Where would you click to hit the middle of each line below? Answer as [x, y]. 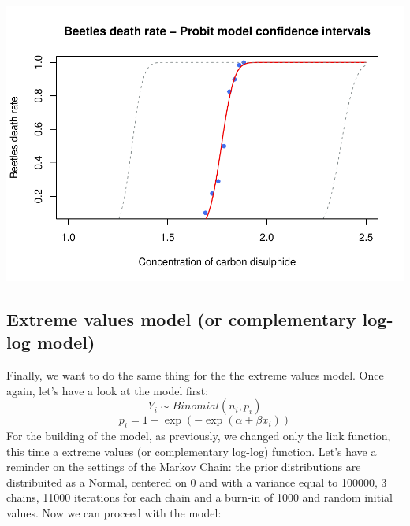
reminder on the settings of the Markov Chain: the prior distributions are [184, 467]
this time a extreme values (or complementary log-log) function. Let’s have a [192, 451]
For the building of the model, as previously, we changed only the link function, [199, 436]
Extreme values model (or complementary [181, 319]
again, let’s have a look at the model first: [108, 390]
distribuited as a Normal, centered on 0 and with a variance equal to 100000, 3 [197, 482]
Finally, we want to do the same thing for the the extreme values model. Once [195, 375]
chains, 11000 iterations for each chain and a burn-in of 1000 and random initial [199, 497]
